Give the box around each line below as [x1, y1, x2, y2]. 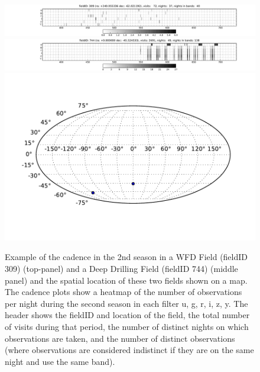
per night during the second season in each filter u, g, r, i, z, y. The [5, 297, 248, 309]
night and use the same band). [5, 355, 115, 367]
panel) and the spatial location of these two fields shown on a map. [5, 274, 248, 286]
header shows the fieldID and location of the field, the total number [5, 309, 250, 321]
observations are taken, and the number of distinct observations [5, 332, 235, 344]
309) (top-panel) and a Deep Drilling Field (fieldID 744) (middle [5, 262, 238, 275]
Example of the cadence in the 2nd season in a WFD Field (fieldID [5, 251, 248, 263]
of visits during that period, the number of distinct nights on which [5, 320, 249, 332]
